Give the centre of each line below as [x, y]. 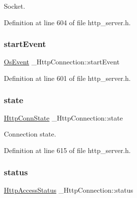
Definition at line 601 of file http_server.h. [67, 78]
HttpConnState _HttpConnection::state [63, 117]
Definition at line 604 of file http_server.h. [67, 22]
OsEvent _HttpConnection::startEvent [62, 62]
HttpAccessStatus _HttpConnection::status [69, 190]
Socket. [15, 6]
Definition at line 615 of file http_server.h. [67, 150]
